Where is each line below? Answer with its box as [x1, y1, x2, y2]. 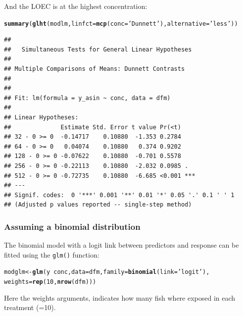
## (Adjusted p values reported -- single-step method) [4, 201, 192, 209]
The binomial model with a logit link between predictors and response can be [4, 240, 239, 250]
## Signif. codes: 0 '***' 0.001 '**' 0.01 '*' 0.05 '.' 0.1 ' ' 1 [4, 191, 235, 199]
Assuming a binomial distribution [4, 220, 141, 232]
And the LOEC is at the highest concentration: [4, 1, 147, 11]
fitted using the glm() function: [4, 249, 99, 260]
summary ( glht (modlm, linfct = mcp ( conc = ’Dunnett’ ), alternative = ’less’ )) [4, 20, 238, 27]
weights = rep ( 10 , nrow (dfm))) [4, 278, 97, 286]
